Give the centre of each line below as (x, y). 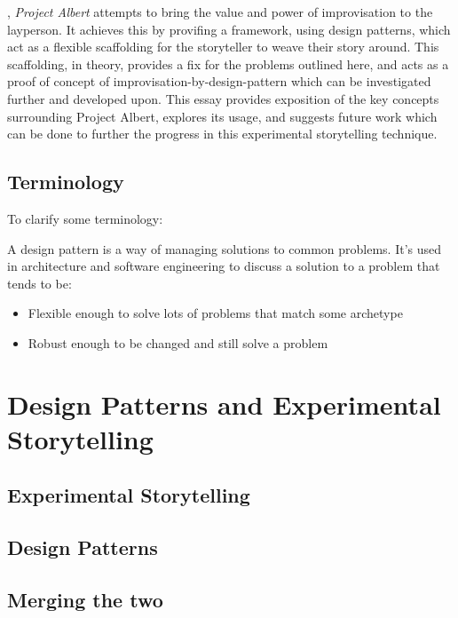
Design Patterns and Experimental (224, 404)
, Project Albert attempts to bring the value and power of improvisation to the (220, 12)
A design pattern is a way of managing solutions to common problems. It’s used (225, 248)
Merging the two (85, 600)
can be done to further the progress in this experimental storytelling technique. (222, 134)
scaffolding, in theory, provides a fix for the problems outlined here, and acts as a (228, 63)
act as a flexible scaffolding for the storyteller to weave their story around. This (223, 47)
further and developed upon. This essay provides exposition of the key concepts (223, 98)
